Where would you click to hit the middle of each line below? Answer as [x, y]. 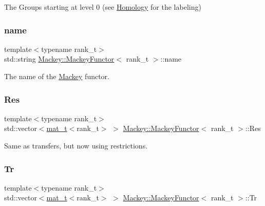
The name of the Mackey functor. [57, 76]
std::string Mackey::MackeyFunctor [59, 59]
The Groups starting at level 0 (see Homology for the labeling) [103, 7]
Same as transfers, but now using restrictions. [76, 145]
